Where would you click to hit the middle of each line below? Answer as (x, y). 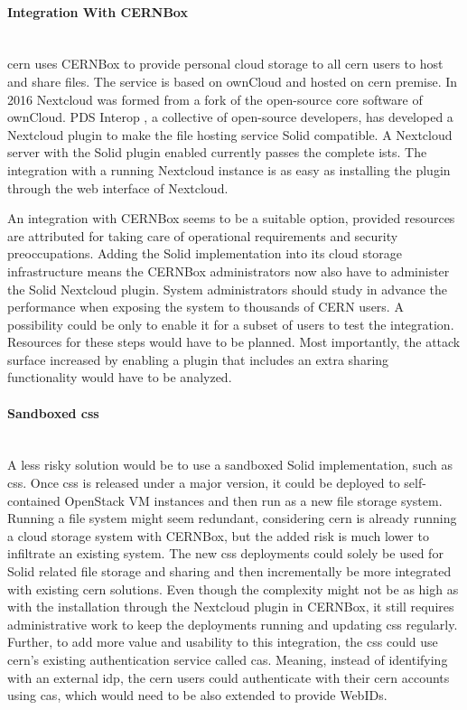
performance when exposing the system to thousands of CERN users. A (205, 307)
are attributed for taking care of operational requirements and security (203, 235)
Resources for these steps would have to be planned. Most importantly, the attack (234, 342)
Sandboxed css (53, 412)
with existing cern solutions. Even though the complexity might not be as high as (233, 589)
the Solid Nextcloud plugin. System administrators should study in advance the (228, 289)
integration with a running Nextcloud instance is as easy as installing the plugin (229, 169)
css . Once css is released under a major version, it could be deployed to (204, 483)
